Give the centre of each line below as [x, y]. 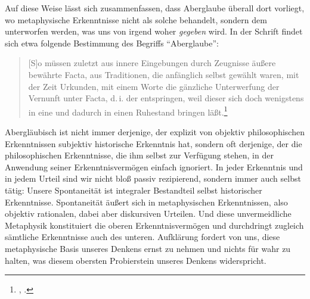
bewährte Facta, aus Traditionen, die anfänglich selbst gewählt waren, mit [164, 74]
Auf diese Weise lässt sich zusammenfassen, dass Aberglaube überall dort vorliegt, [155, 8]
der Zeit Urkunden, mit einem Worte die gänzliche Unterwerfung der [154, 86]
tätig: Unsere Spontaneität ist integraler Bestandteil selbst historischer [134, 190]
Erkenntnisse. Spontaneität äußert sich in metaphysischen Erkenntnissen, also [146, 202]
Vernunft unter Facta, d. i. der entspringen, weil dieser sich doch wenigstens [166, 98]
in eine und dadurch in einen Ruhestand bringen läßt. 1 [128, 111]
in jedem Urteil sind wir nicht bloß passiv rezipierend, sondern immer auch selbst [153, 178]
